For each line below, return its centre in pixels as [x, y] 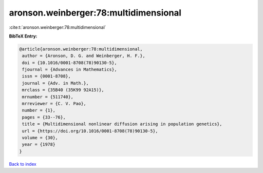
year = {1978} [39, 144]
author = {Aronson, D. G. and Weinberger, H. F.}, [84, 56]
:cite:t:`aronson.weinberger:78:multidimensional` [58, 27]
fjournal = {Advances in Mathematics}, [69, 70]
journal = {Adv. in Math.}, [56, 83]
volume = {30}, [40, 138]
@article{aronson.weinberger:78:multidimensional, [81, 49]
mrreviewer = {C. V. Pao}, [54, 104]
